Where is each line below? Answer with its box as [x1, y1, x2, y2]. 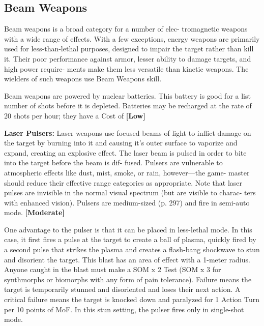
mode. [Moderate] [4, 207, 65, 218]
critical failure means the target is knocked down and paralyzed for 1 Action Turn [4, 294, 260, 305]
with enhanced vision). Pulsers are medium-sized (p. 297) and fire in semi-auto [4, 197, 250, 208]
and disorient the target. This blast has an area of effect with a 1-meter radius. [4, 254, 250, 264]
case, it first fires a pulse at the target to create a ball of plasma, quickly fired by [4, 234, 256, 245]
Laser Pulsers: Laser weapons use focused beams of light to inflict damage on [4, 127, 251, 138]
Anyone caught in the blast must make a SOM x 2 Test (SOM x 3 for [4, 264, 221, 275]
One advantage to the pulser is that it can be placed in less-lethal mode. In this [4, 224, 252, 234]
